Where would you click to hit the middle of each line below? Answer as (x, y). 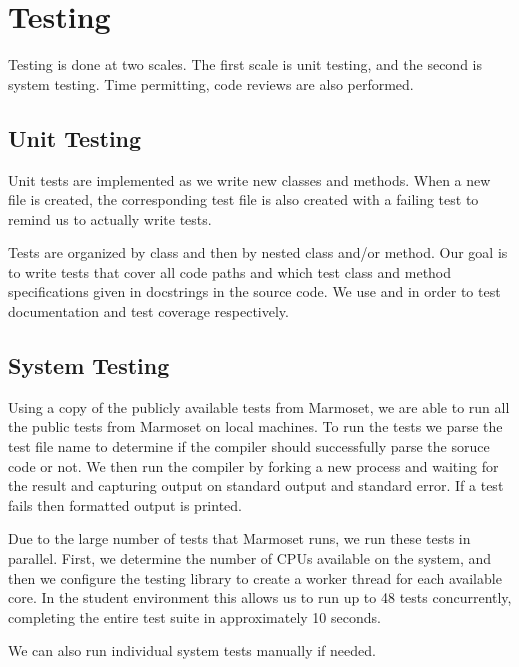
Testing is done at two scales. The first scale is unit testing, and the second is (245, 64)
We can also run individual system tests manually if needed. (192, 650)
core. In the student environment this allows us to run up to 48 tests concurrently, (260, 597)
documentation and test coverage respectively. (148, 311)
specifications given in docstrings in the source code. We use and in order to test (254, 291)
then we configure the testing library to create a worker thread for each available (255, 577)
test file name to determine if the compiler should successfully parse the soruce (249, 446)
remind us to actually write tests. (110, 218)
